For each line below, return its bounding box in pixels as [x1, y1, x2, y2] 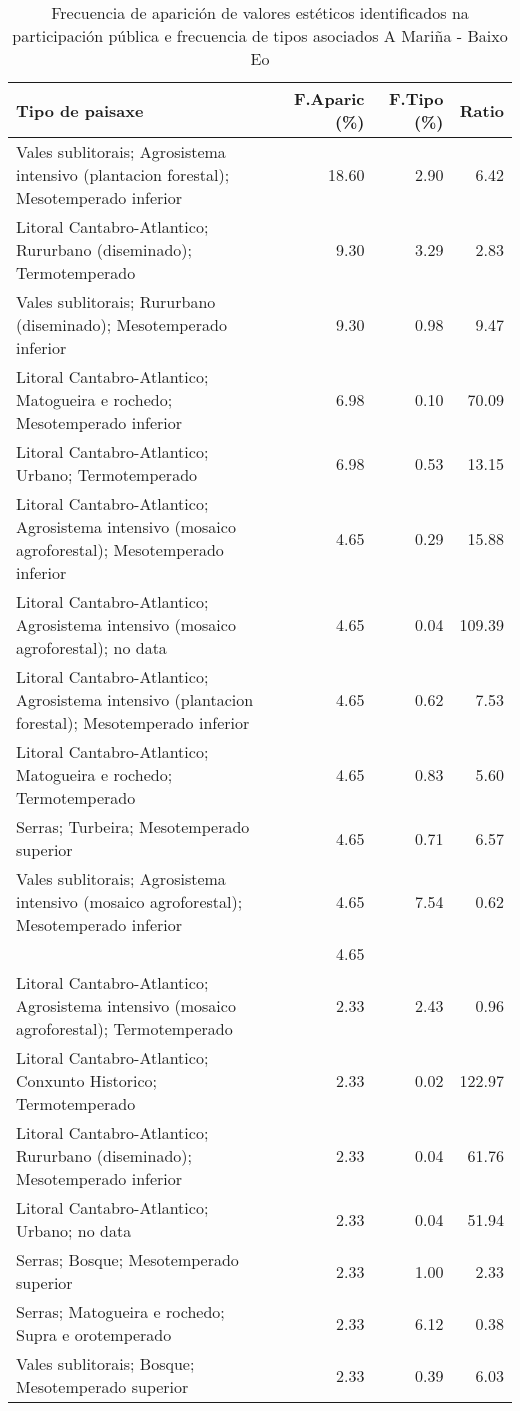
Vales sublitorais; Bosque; [16, 1352, 195, 1375]
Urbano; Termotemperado [16, 463, 198, 486]
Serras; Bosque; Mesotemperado [16, 1248, 239, 1271]
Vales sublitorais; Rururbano [16, 290, 216, 313]
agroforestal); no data [16, 636, 167, 659]
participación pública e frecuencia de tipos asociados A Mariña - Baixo [12, 24, 508, 47]
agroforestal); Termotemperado [16, 1017, 233, 1040]
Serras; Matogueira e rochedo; [16, 1300, 225, 1323]
